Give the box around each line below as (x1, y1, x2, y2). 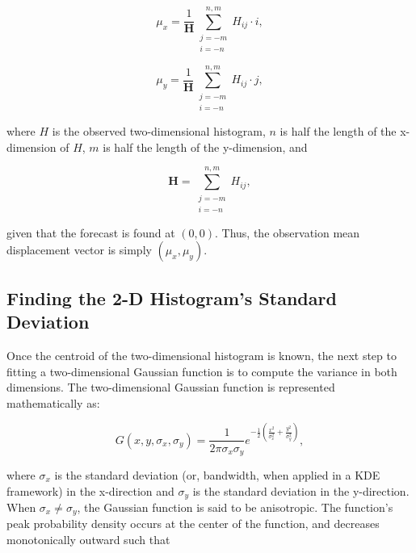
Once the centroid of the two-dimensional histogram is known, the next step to (6, 347, 397, 364)
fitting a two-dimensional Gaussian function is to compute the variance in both (6, 362, 397, 379)
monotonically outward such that (6, 531, 170, 548)
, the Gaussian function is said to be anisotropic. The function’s (77, 499, 393, 516)
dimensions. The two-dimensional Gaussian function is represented (6, 379, 335, 396)
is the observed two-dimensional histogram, (52, 123, 266, 140)
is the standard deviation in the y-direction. (192, 482, 410, 499)
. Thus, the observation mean (215, 224, 360, 241)
